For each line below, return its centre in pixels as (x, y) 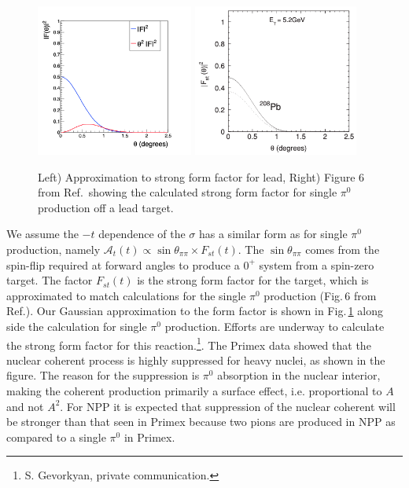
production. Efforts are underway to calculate (275, 326)
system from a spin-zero (317, 264)
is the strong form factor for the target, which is (253, 280)
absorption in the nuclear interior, (299, 375)
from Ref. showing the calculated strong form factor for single (188, 192)
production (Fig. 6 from (320, 295)
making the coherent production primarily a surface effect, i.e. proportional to (194, 390)
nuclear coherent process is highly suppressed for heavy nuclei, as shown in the (196, 360)
